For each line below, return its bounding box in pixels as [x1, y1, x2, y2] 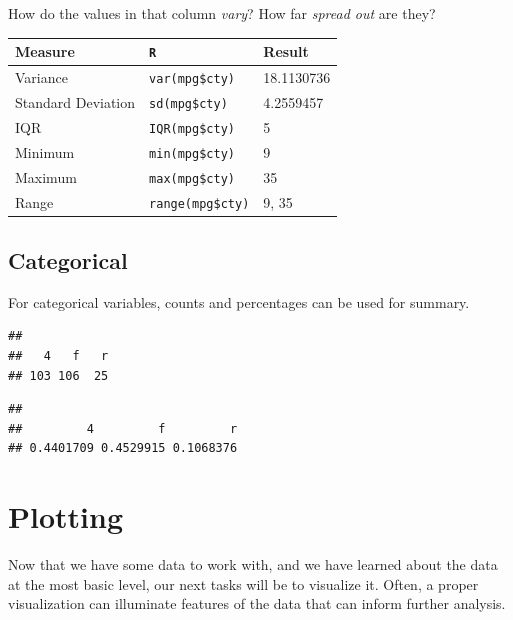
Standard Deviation [15, 91, 136, 112]
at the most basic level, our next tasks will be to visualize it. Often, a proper [8, 573, 479, 594]
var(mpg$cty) [149, 72, 235, 86]
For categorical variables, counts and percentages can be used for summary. [8, 291, 470, 312]
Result [263, 41, 309, 62]
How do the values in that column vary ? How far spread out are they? [8, 3, 436, 23]
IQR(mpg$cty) [149, 121, 235, 136]
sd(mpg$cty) [149, 96, 228, 111]
